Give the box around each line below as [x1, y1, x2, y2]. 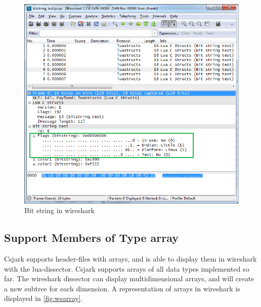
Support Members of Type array [4, 230, 179, 245]
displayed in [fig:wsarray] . [4, 293, 83, 303]
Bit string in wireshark [24, 205, 95, 216]
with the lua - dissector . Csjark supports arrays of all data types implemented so [4, 263, 249, 274]
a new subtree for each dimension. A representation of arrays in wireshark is [4, 283, 240, 293]
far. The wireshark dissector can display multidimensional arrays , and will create [4, 273, 254, 284]
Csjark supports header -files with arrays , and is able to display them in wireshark [4, 253, 257, 264]
